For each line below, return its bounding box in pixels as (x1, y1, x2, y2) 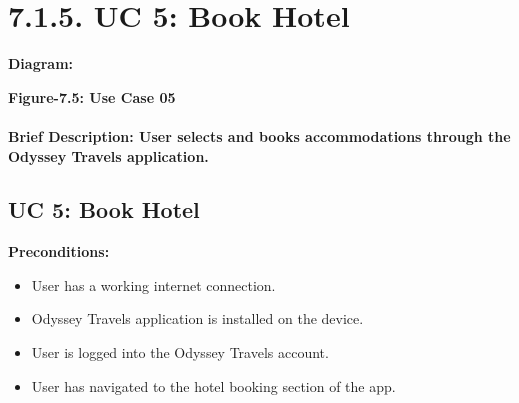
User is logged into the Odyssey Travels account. (31, 342, 329, 363)
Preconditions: (8, 241, 110, 262)
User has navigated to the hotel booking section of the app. (31, 375, 396, 396)
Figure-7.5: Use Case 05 (8, 86, 176, 107)
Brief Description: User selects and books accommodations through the (8, 125, 511, 146)
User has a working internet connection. (31, 274, 276, 295)
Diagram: (8, 53, 74, 74)
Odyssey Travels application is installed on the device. (31, 308, 364, 329)
